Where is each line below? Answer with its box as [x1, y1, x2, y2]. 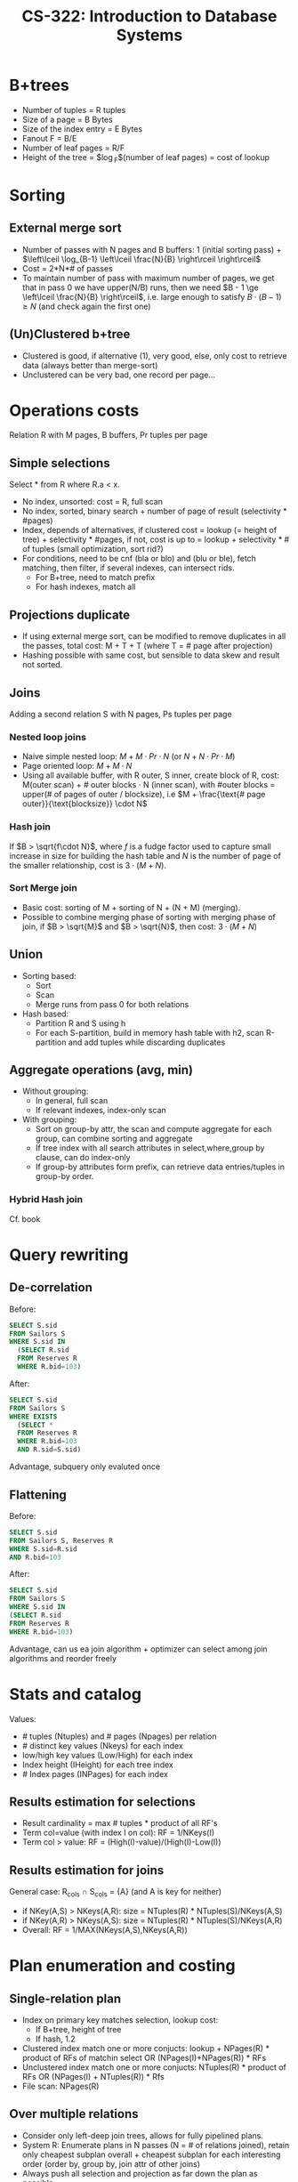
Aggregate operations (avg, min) [9, 1063, 194, 1078]
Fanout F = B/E [21, 133, 77, 143]
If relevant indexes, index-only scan [35, 1105, 166, 1116]
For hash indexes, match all [35, 581, 136, 593]
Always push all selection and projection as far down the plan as [21, 2168, 258, 2178]
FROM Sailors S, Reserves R [9, 1536, 114, 1545]
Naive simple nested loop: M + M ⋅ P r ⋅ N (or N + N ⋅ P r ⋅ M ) [21, 751, 236, 762]
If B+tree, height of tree [35, 2024, 122, 2035]
